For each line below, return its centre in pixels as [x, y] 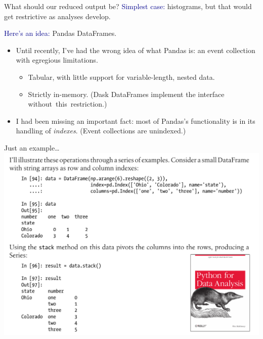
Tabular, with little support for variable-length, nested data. [121, 77]
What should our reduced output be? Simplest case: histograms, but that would [128, 6]
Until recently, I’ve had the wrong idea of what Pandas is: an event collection [136, 50]
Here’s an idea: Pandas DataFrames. [60, 33]
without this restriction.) [68, 104]
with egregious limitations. [57, 60]
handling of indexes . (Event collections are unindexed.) [101, 131]
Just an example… [32, 147]
